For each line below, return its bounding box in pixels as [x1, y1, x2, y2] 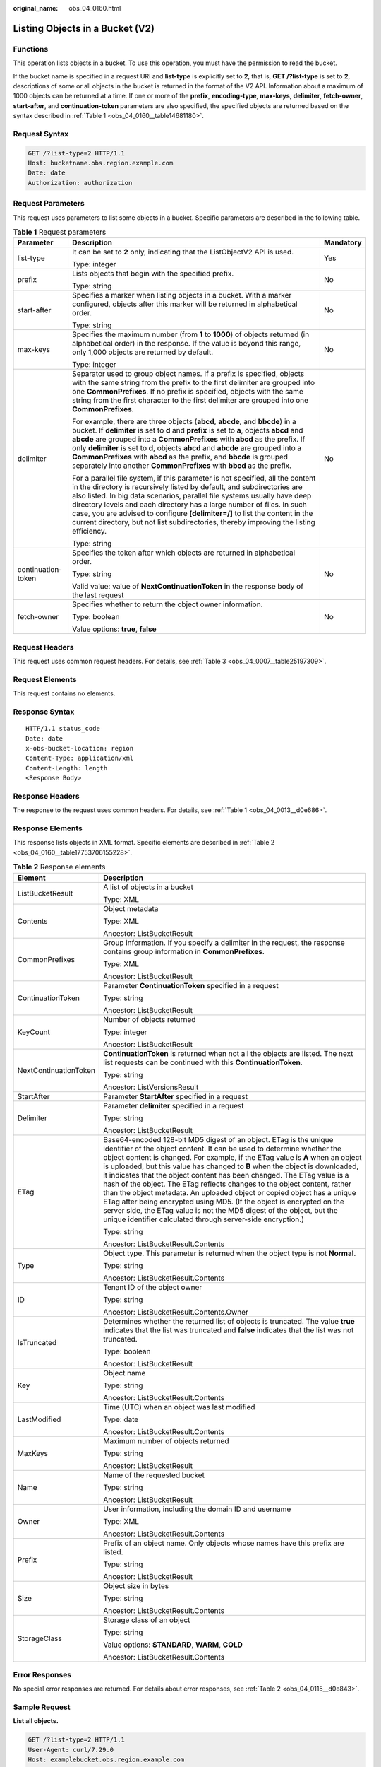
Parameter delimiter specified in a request [103, 1100, 244, 1110]
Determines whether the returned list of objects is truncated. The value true [103, 1316, 356, 1326]
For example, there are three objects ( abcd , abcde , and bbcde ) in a [71, 417, 296, 427]
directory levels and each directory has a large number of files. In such [71, 500, 307, 510]
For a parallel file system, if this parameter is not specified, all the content [71, 474, 316, 483]
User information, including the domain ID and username [103, 1504, 291, 1514]
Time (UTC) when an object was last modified [103, 1402, 255, 1411]
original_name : [13, 4, 59, 12]
